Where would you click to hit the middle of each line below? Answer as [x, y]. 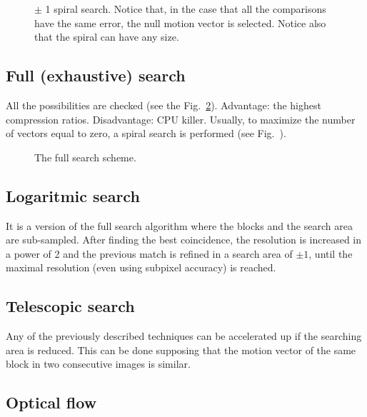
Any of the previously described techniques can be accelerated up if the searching [184, 336]
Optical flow [51, 402]
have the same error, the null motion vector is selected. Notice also [180, 22]
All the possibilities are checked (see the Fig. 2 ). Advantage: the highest [164, 105]
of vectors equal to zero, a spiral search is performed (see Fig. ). [146, 133]
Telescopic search [70, 306]
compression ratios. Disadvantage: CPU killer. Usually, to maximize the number [181, 119]
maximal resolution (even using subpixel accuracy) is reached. [141, 267]
